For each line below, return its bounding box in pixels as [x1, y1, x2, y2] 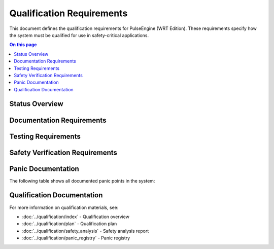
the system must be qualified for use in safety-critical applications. [9, 32, 149, 38]
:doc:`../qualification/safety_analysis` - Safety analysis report [22, 228, 149, 234]
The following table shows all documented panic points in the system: [9, 177, 155, 184]
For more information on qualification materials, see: [9, 204, 119, 210]
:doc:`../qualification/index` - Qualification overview [22, 214, 129, 220]
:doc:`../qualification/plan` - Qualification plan [22, 221, 117, 227]
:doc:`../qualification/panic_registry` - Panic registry [22, 235, 130, 241]
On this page [9, 42, 37, 48]
